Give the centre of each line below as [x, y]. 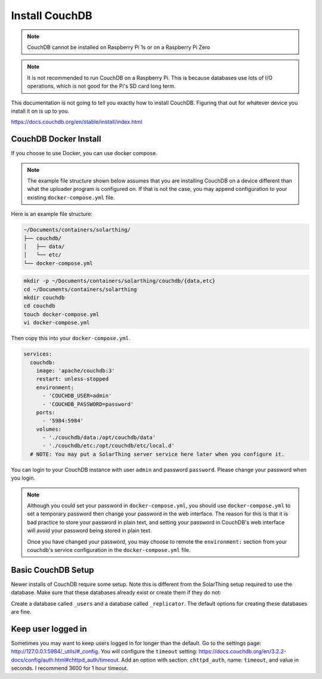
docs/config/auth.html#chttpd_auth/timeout [65, 660]
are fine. [21, 612]
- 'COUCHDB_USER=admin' [77, 396]
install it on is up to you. [40, 111]
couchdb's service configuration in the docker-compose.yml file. [109, 550]
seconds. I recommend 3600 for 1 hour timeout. [69, 668]
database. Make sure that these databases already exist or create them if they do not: [116, 592]
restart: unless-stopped [72, 379]
